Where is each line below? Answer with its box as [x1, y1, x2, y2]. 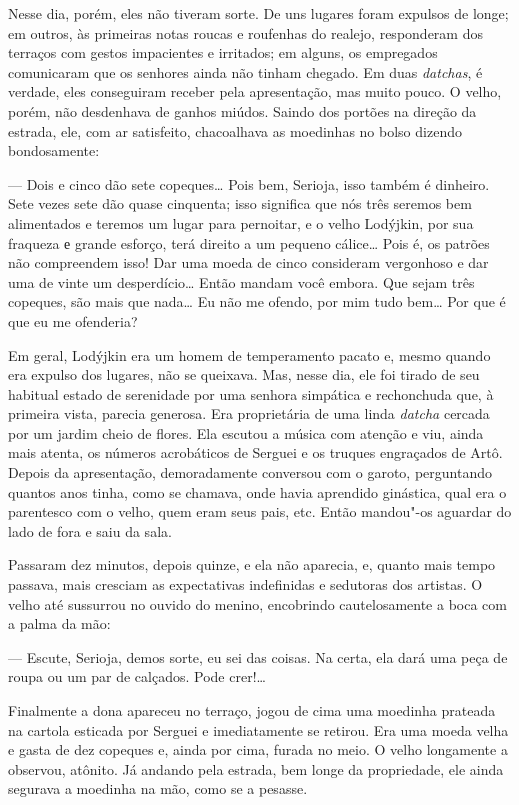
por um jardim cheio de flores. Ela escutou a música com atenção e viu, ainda [8, 422, 484, 443]
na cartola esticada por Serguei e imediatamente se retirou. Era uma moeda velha [8, 719, 509, 740]
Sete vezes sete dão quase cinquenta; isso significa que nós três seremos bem [8, 193, 472, 214]
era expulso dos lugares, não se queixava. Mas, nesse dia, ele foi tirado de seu [8, 364, 480, 385]
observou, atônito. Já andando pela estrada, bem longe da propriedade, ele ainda [8, 758, 504, 779]
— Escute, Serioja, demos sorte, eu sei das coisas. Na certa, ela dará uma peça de [8, 646, 508, 667]
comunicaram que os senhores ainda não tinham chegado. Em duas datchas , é [8, 61, 483, 82]
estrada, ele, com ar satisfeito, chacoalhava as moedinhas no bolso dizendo [8, 120, 462, 141]
